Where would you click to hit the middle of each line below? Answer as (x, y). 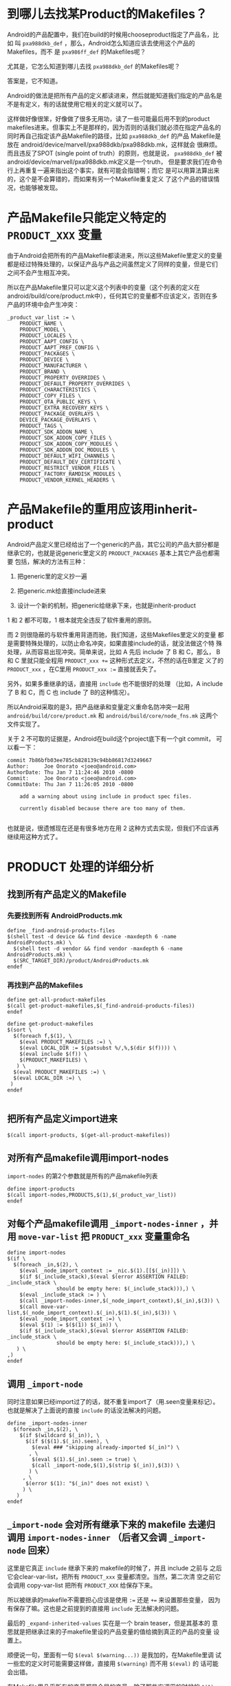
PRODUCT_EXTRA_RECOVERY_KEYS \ (64, 408)
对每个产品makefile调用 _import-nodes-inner (103, 1224)
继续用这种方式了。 (34, 836)
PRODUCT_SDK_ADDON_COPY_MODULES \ (69, 444)
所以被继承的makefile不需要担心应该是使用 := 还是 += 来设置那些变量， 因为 (114, 1600)
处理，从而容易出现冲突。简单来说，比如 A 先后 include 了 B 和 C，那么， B (114, 651)
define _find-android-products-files (61, 930)
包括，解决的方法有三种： (51, 561)
